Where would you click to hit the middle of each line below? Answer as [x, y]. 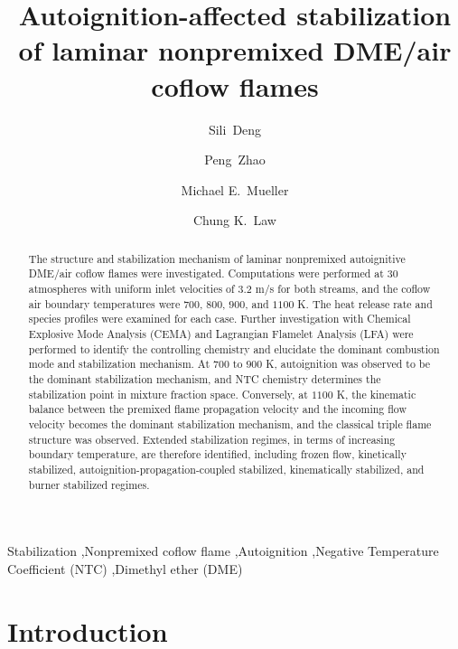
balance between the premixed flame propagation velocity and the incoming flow [218, 409]
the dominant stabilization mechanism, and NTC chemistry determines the [205, 378]
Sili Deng [235, 129]
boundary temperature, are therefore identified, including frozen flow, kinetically [217, 454]
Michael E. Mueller [235, 189]
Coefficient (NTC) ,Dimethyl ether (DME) [125, 568]
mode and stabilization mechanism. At [119, 364]
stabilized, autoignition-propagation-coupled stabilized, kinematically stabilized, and [226, 469]
